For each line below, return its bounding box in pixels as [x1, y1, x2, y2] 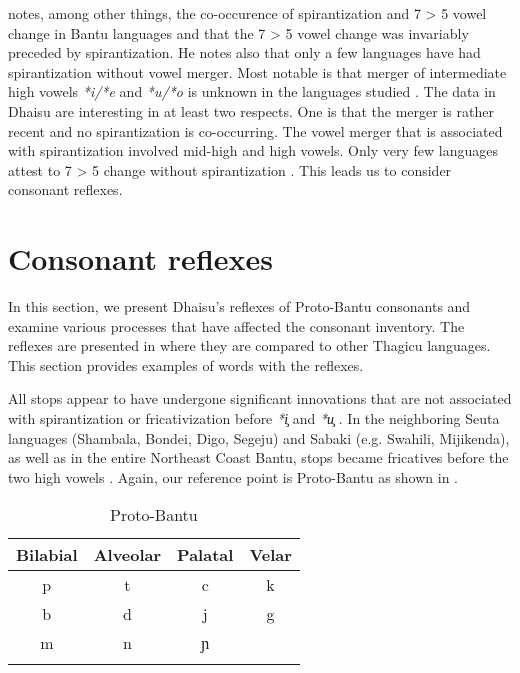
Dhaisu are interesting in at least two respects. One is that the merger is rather [8, 100, 494, 121]
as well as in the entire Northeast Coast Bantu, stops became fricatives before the [8, 447, 509, 468]
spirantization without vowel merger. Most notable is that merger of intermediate [8, 61, 507, 82]
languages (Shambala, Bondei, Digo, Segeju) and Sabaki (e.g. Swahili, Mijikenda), [8, 427, 510, 448]
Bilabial [16, 543, 78, 567]
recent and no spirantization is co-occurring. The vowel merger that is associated [8, 120, 503, 141]
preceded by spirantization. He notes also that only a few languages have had [8, 42, 481, 63]
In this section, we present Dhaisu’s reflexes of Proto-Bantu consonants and [8, 296, 471, 317]
